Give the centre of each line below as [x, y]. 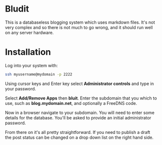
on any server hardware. [29, 32]
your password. [21, 88]
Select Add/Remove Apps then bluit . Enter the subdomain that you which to [81, 98]
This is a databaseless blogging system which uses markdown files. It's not [80, 22]
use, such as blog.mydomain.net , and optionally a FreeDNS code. [71, 103]
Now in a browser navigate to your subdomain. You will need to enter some [80, 113]
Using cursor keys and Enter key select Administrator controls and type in [79, 84]
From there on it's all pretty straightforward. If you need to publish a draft [78, 132]
